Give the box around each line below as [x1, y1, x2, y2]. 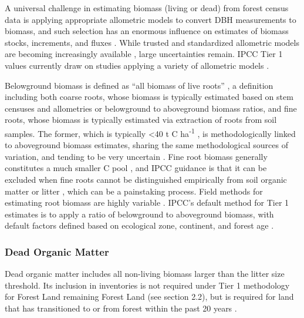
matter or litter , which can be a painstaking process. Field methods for [5, 185, 263, 197]
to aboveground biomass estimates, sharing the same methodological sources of [5, 139, 288, 151]
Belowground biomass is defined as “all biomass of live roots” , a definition [5, 79, 273, 91]
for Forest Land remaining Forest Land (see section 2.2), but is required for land [5, 290, 294, 303]
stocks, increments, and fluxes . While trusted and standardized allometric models [5, 36, 299, 48]
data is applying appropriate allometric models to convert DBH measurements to [5, 13, 296, 25]
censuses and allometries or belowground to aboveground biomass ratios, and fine [5, 102, 297, 114]
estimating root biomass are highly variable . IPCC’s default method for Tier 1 [5, 196, 289, 209]
